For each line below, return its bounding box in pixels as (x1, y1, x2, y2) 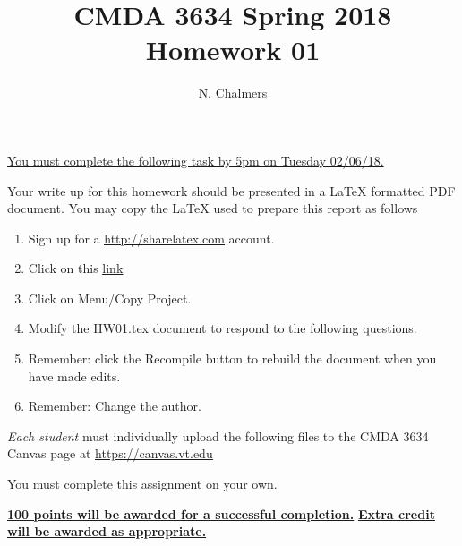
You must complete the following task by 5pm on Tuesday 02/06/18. (7, 150, 384, 169)
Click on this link (28, 259, 124, 277)
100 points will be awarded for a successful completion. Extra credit (7, 504, 435, 523)
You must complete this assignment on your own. (7, 474, 278, 493)
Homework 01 (145, 31, 321, 68)
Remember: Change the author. (28, 397, 201, 415)
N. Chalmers (198, 83, 268, 102)
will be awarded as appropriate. (7, 522, 207, 541)
